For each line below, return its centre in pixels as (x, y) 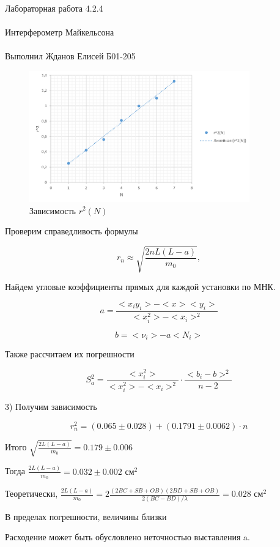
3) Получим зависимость (51, 407)
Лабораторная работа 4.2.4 (54, 8)
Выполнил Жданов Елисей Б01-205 (70, 56)
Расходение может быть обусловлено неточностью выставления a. (127, 537)
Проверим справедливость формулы (72, 231)
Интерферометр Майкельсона (60, 32)
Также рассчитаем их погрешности (70, 354)
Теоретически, (31, 493)
